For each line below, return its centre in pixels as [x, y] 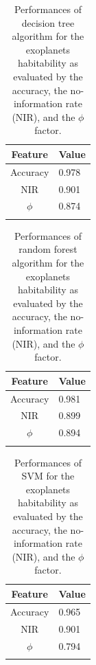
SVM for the [48, 476]
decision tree [48, 22]
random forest [48, 249]
